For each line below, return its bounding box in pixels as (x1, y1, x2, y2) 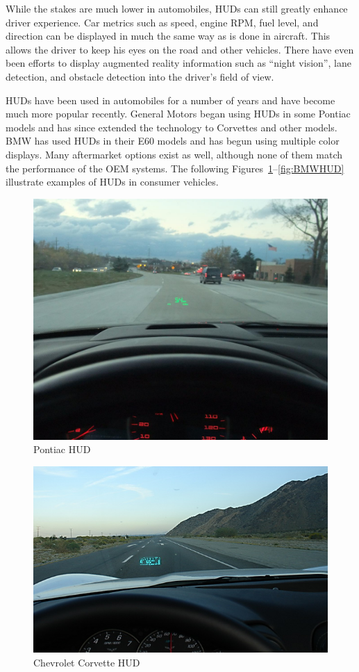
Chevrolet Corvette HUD (33, 655, 140, 670)
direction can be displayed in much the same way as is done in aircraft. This (6, 28, 331, 43)
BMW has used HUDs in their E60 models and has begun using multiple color (6, 133, 340, 148)
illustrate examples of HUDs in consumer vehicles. (6, 174, 219, 189)
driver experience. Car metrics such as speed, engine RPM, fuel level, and (6, 15, 319, 29)
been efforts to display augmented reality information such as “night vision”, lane (6, 56, 351, 70)
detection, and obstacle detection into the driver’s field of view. (6, 69, 274, 83)
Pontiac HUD (33, 442, 91, 457)
